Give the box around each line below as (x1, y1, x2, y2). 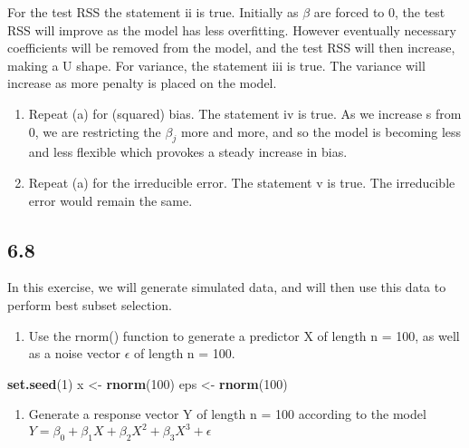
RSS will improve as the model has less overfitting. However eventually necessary (7, 20, 456, 39)
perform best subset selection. (7, 295, 172, 314)
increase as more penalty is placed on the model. (7, 73, 277, 93)
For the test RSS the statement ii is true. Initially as (7, 3, 299, 21)
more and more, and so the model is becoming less (180, 122, 462, 141)
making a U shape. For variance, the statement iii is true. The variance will (7, 55, 426, 74)
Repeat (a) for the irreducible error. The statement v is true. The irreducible (28, 172, 455, 191)
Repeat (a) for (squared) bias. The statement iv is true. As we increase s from (28, 103, 462, 122)
